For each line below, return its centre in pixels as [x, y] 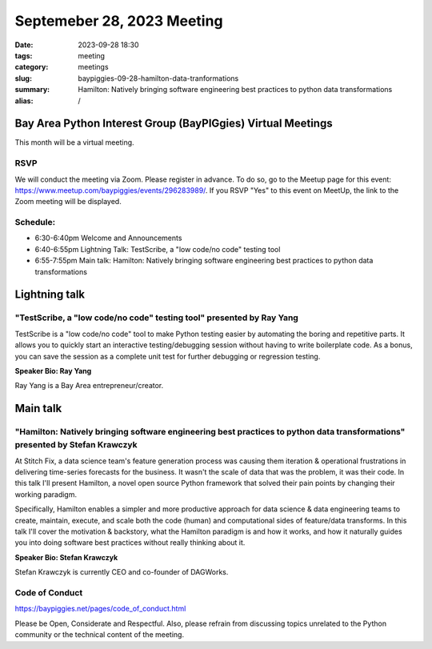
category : [32, 67]
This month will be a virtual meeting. [75, 142]
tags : [24, 55]
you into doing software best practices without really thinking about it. [130, 543]
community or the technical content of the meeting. [99, 635]
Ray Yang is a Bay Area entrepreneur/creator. [89, 386]
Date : [24, 45]
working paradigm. [46, 494]
